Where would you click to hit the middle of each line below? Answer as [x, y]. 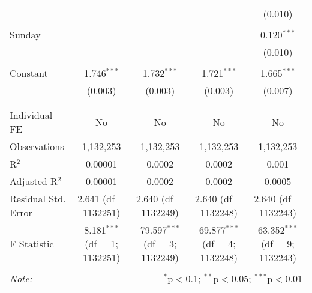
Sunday [25, 35]
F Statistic [32, 243]
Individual [31, 115]
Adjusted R [34, 181]
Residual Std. [38, 198]
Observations [37, 146]
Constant [29, 73]
